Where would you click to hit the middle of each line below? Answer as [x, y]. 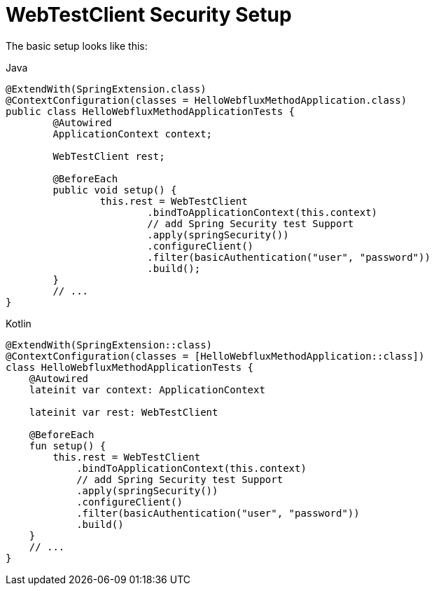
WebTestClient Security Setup [149, 15]
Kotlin [19, 323]
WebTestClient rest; [109, 156]
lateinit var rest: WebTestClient [124, 412]
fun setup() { [68, 446]
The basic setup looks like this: [77, 46]
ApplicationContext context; [133, 134]
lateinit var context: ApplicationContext [147, 389]
